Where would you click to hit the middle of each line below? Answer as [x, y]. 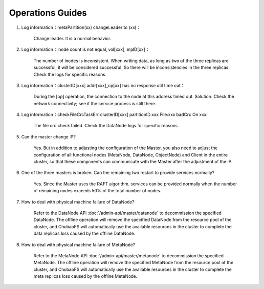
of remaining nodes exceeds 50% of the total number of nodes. [97, 191]
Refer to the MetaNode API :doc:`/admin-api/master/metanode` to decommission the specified [129, 256]
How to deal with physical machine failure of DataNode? [78, 202]
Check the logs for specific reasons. [70, 74]
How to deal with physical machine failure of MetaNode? [78, 245]
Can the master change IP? [48, 136]
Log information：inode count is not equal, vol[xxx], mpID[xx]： [85, 49]
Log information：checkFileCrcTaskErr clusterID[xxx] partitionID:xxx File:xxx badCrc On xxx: [114, 114]
